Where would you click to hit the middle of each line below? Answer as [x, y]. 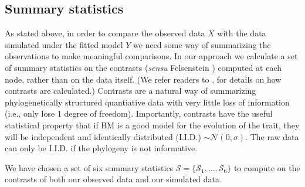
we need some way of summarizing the [202, 44]
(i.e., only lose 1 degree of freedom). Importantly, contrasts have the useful [139, 113]
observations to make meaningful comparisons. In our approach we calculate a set [151, 56]
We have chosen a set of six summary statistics [89, 167]
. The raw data [272, 136]
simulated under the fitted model [64, 44]
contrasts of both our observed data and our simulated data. [113, 179]
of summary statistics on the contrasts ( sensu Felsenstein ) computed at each [143, 67]
